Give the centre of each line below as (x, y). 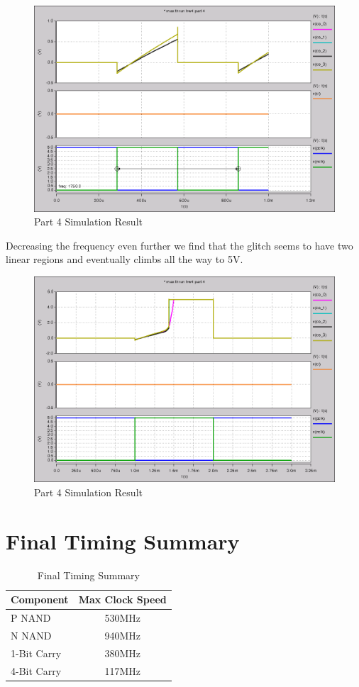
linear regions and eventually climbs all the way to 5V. (125, 259)
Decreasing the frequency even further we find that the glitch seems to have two (179, 245)
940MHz (122, 635)
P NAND (31, 618)
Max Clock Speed (122, 599)
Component (40, 599)
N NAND (31, 635)
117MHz (122, 670)
